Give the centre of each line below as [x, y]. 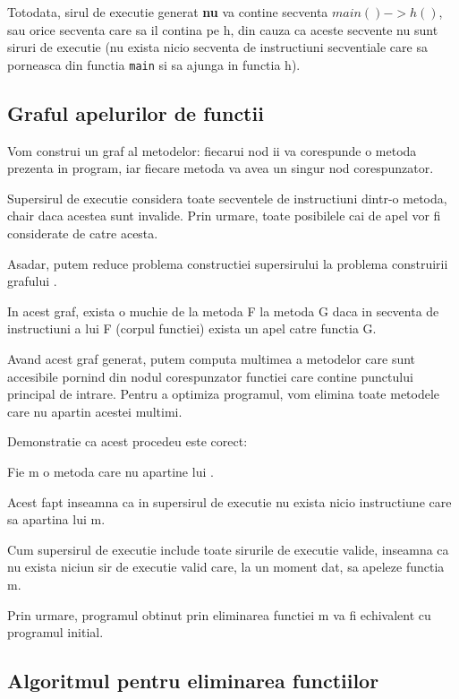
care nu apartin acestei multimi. [95, 411]
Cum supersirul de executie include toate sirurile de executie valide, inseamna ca [228, 549]
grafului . [32, 281]
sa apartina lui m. [56, 519]
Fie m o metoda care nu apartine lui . [110, 471]
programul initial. [55, 632]
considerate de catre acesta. [83, 233]
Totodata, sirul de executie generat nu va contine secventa [168, 12]
